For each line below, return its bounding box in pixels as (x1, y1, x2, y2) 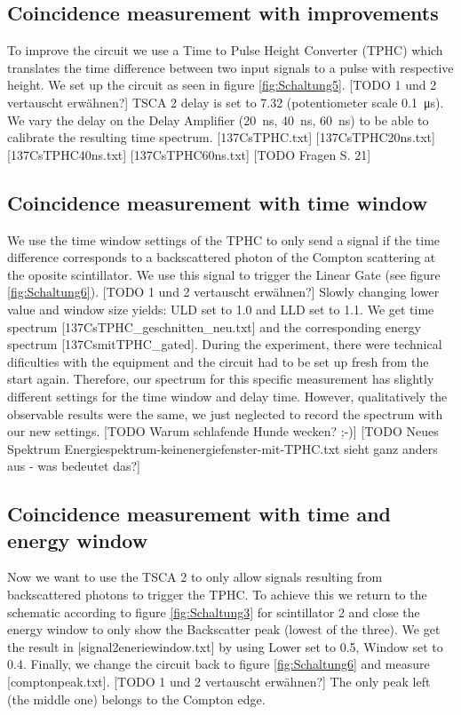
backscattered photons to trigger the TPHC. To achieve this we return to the (7, 585, 427, 604)
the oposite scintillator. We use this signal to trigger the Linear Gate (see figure (7, 265, 441, 283)
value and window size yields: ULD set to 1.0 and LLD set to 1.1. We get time (7, 299, 434, 318)
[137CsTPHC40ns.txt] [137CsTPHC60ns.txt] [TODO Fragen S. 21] (7, 145, 371, 163)
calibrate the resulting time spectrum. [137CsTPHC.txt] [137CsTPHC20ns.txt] (7, 128, 435, 147)
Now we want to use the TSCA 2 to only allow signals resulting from (7, 568, 383, 586)
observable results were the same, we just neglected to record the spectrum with (7, 404, 443, 423)
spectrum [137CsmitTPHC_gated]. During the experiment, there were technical (7, 335, 442, 354)
